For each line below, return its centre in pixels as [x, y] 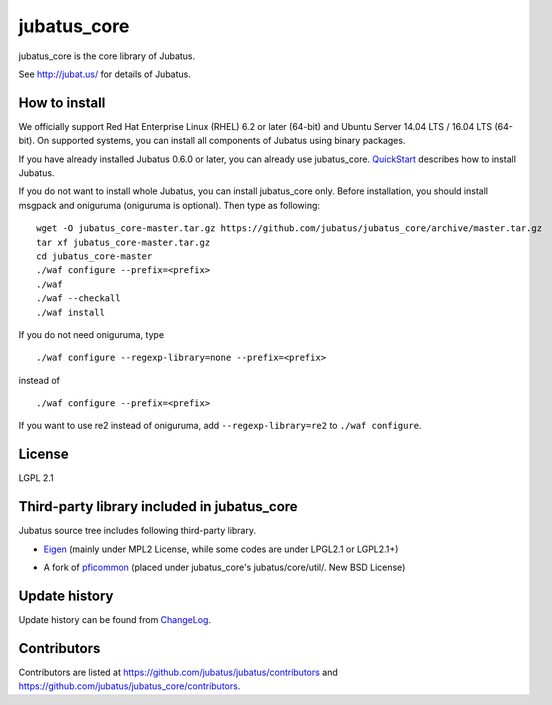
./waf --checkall [78, 298]
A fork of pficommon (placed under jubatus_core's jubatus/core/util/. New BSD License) [224, 567]
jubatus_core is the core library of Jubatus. [107, 56]
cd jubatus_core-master [94, 256]
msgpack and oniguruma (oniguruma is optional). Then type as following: [169, 205]
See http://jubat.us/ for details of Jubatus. [105, 74]
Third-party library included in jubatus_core [158, 506]
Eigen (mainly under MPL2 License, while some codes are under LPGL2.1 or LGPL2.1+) [221, 549]
